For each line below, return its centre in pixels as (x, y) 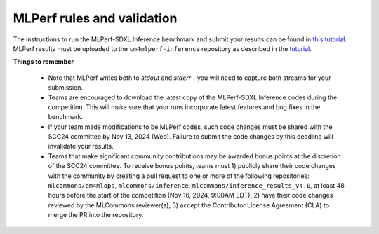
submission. (66, 88)
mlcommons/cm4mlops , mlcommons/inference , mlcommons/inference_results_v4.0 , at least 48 (197, 186)
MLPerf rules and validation (95, 18)
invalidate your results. (81, 146)
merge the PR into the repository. (96, 215)
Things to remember (43, 62)
